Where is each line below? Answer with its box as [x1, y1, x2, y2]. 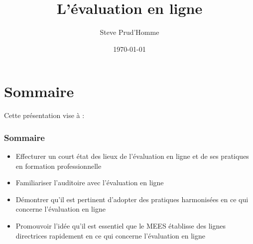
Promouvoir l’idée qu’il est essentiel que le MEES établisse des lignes [15, 221, 226, 231]
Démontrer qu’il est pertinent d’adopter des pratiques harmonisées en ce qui [15, 194, 249, 204]
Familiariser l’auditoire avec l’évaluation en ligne [15, 177, 164, 188]
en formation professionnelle [15, 160, 102, 171]
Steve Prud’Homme [100, 27, 159, 37]
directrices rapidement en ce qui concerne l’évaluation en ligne [15, 230, 205, 241]
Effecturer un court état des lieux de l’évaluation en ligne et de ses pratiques [15, 151, 249, 161]
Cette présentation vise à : [4, 110, 85, 121]
